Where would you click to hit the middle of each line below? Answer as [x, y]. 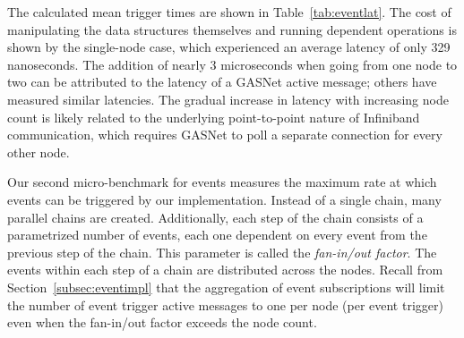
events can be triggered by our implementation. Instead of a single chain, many [224, 199]
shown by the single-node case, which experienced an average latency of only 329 [229, 47]
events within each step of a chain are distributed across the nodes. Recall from [225, 270]
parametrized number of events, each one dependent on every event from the [217, 235]
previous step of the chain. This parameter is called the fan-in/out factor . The [222, 252]
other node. [39, 152]
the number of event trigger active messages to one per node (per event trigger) [225, 304]
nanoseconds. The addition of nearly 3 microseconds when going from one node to [232, 64]
